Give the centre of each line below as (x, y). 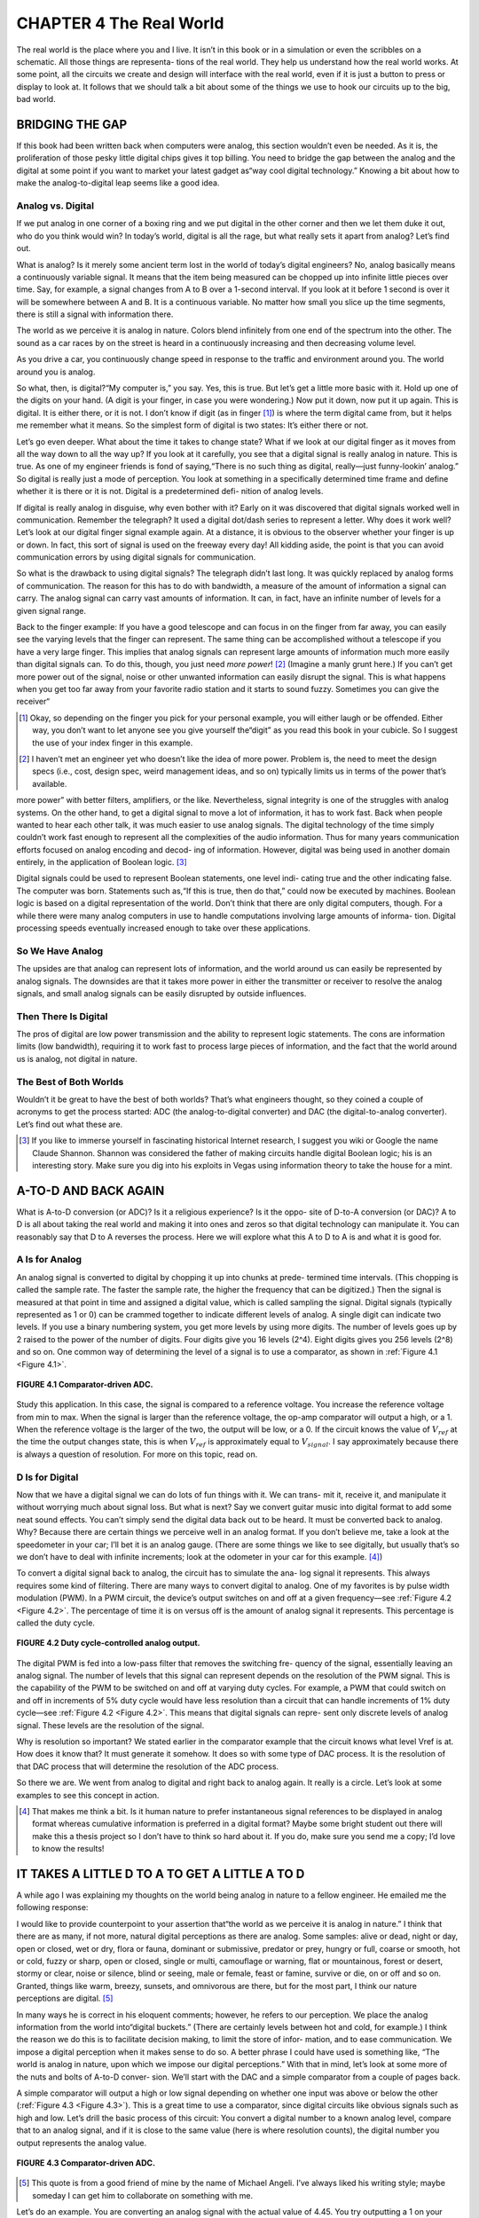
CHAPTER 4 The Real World (120, 23)
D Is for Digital (47, 1477)
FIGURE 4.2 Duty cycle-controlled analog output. (108, 1643)
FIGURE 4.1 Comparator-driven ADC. (85, 1384)
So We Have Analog (60, 951)
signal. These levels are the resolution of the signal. (110, 1725)
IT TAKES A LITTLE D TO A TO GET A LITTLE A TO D (161, 1873)
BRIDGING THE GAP (72, 124)
